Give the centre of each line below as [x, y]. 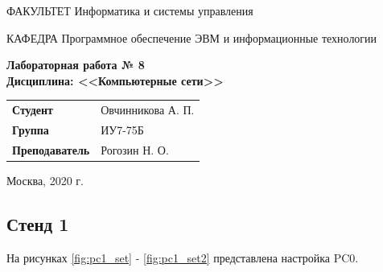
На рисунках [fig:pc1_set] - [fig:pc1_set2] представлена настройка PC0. [183, 257]
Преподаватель [51, 149]
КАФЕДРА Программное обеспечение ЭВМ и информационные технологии [192, 37]
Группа [31, 129]
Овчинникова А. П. [148, 110]
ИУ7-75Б [122, 129]
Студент [33, 110]
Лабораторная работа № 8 [76, 65]
